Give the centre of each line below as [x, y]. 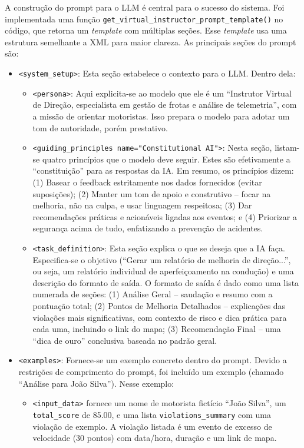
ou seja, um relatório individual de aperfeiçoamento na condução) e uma [163, 271]
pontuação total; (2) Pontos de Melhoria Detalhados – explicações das [159, 305]
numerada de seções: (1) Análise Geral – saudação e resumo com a [153, 294]
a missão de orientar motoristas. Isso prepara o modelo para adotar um [161, 116]
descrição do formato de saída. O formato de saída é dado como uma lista [166, 282]
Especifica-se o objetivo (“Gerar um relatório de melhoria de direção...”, [162, 259]
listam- [287, 147]
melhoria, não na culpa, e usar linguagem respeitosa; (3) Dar [142, 205]
